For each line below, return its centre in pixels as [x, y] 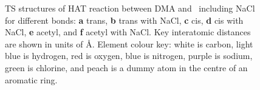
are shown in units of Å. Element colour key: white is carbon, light [129, 43]
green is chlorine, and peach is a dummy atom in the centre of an [126, 67]
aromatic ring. [31, 79]
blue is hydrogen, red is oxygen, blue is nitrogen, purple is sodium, [129, 56]
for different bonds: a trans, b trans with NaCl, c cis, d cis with [124, 20]
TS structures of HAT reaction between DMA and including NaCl [130, 8]
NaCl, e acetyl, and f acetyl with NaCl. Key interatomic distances [128, 32]
